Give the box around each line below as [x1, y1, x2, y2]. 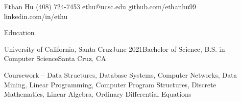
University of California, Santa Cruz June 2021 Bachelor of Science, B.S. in [4, 43, 225, 54]
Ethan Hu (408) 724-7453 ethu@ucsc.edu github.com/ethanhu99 [4, 1, 196, 11]
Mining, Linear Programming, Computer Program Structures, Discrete [4, 79, 216, 89]
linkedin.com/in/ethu [4, 11, 68, 21]
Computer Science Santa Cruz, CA [4, 53, 106, 63]
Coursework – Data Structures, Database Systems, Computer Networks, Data [4, 69, 237, 80]
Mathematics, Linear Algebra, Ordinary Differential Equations [4, 89, 192, 99]
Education [4, 27, 35, 38]
